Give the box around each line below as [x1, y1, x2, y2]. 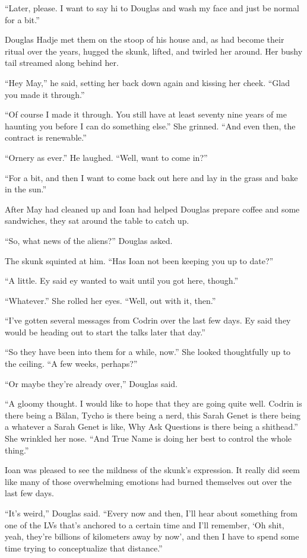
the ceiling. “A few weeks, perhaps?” [5, 357, 138, 370]
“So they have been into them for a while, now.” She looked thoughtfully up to [5, 345, 291, 358]
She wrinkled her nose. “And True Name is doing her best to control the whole [5, 432, 292, 445]
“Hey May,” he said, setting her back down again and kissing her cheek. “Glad [5, 76, 290, 88]
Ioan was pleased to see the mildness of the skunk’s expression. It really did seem [5, 464, 300, 476]
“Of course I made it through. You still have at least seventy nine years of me [5, 108, 287, 121]
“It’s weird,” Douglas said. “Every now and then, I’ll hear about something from [5, 507, 297, 519]
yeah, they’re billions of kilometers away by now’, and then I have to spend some [5, 530, 299, 543]
